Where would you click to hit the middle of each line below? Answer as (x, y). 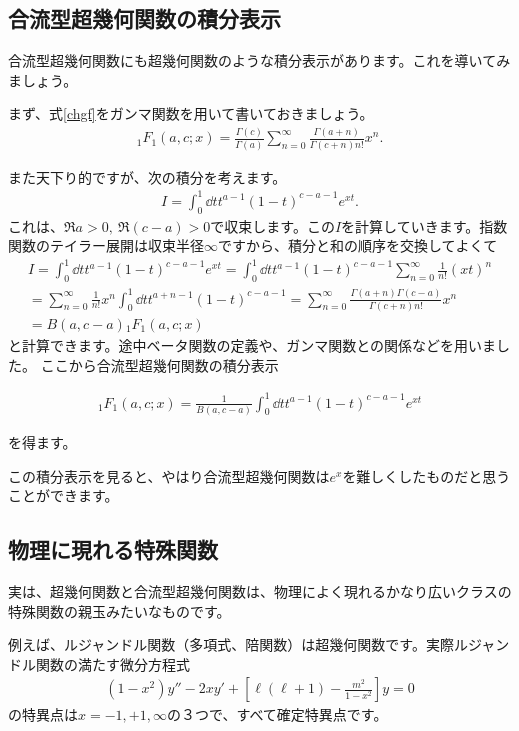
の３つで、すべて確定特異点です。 (277, 714)
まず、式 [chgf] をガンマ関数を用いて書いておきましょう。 (191, 113)
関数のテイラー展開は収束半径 (106, 245)
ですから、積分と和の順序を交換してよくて (358, 245)
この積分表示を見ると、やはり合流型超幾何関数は (169, 475)
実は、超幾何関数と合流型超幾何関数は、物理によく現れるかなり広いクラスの (260, 590)
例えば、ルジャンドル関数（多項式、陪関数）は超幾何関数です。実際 (231, 644)
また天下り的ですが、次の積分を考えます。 (147, 176)
